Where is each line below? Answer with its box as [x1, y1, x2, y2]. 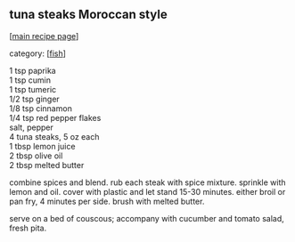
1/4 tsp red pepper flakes [9, 112, 102, 123]
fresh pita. [9, 222, 47, 233]
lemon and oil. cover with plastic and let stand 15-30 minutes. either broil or [9, 186, 286, 197]
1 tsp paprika [9, 65, 56, 76]
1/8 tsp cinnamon [9, 102, 73, 114]
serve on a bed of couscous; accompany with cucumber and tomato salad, [9, 213, 285, 223]
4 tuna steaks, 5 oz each [9, 131, 100, 141]
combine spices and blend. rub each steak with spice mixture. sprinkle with [9, 177, 287, 188]
